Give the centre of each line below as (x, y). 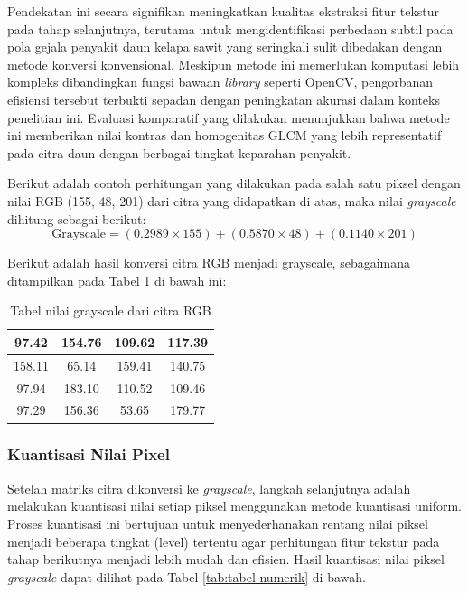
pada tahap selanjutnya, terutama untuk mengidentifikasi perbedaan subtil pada (230, 28)
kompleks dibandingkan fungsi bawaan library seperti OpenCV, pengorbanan (220, 82)
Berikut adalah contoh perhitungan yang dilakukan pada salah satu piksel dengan (234, 183)
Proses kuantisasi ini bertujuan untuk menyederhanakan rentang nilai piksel (218, 523)
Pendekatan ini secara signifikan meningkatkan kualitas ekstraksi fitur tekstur (224, 11)
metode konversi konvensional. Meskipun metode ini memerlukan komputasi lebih (234, 64)
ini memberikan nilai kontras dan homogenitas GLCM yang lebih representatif (225, 135)
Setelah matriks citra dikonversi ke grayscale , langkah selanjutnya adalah (209, 488)
